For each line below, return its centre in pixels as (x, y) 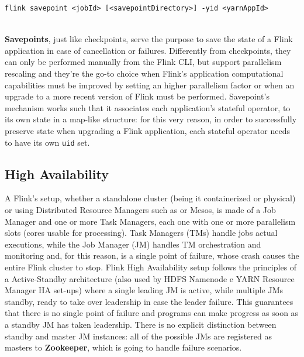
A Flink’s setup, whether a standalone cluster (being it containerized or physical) (150, 198)
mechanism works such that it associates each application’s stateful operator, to (148, 107)
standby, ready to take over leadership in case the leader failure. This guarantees (149, 301)
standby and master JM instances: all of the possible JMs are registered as (138, 336)
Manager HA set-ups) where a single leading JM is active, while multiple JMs (144, 290)
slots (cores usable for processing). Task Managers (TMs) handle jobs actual (141, 233)
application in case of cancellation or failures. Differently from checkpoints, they (148, 50)
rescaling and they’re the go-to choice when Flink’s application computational (144, 73)
